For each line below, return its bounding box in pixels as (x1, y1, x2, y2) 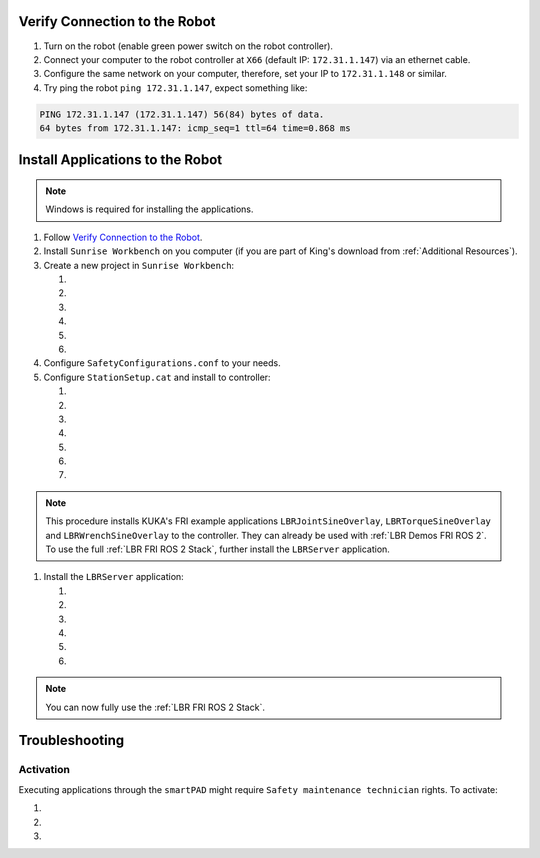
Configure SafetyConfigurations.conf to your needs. (43, 357, 281, 369)
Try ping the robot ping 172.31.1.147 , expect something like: (43, 81, 308, 94)
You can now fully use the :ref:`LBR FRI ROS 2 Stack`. (45, 701, 265, 713)
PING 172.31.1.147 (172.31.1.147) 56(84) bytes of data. (39, 108, 325, 120)
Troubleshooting (18, 732, 125, 749)
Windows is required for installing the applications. (45, 203, 254, 215)
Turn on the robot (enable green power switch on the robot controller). (43, 40, 334, 52)
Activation (18, 763, 70, 777)
